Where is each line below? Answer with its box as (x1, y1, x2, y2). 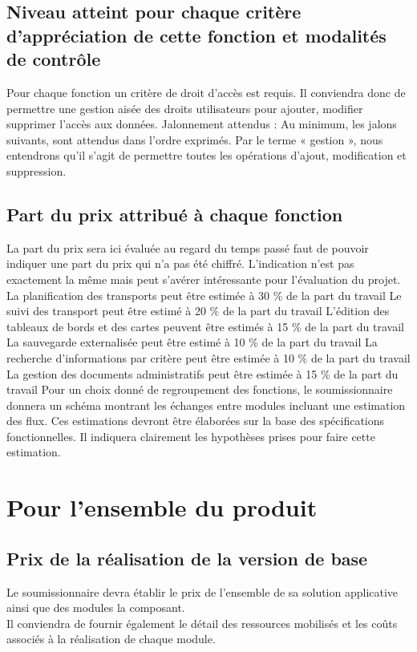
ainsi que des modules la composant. (6, 599, 185, 616)
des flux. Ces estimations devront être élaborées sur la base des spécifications (6, 412, 385, 429)
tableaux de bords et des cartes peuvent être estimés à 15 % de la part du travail (6, 318, 404, 334)
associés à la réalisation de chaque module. (6, 630, 216, 647)
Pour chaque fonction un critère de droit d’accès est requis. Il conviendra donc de (6, 83, 406, 100)
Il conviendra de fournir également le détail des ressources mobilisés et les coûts (6, 614, 398, 631)
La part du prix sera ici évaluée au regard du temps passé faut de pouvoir (6, 239, 369, 256)
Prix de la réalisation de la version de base (6, 545, 368, 570)
